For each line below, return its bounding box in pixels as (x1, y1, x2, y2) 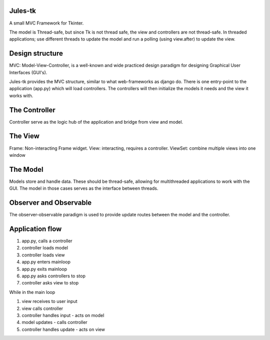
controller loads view (21, 252, 65, 258)
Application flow (9, 224, 62, 233)
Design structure (9, 49, 63, 58)
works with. (9, 93, 33, 99)
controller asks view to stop (21, 280, 79, 286)
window (9, 152, 26, 158)
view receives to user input (21, 298, 77, 304)
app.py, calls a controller (21, 238, 72, 244)
